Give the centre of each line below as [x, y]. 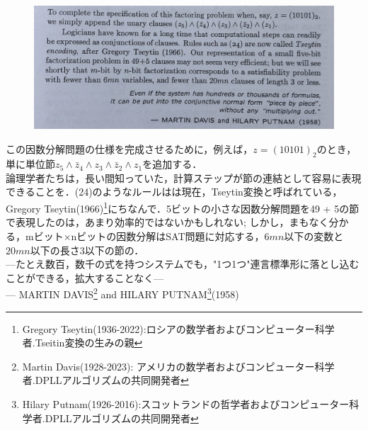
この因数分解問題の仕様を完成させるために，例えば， [130, 148]
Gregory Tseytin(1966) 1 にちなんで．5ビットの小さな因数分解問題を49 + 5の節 [183, 207]
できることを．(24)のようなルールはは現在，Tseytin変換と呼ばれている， [174, 192]
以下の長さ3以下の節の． [87, 250]
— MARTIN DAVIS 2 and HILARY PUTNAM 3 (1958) [122, 293]
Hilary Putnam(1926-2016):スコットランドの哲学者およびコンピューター [186, 403]
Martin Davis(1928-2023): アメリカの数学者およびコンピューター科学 [178, 366]
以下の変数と [314, 236]
